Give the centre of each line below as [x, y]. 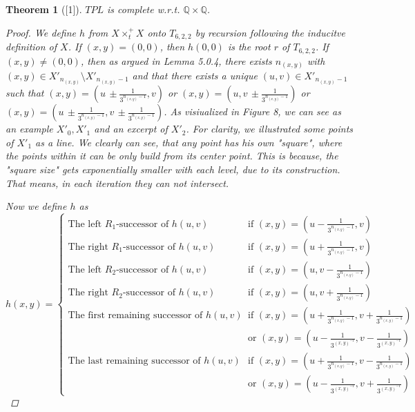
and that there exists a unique [195, 76]
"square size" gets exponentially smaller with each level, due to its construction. [173, 169]
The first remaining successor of [135, 316]
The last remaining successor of [134, 361]
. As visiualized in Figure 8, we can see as [252, 111]
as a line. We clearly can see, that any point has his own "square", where [189, 142]
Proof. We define [41, 32]
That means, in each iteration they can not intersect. [117, 183]
